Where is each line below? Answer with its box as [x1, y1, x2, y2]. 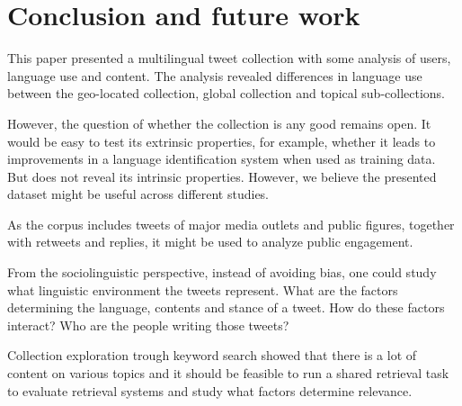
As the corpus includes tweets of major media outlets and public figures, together [7, 214, 455, 233]
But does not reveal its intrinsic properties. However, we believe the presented [7, 167, 437, 185]
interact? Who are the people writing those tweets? [7, 315, 289, 334]
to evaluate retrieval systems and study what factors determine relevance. [7, 381, 413, 400]
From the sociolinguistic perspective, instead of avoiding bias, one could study [7, 263, 437, 282]
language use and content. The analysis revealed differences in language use [7, 66, 422, 85]
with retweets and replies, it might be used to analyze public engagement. [7, 232, 413, 251]
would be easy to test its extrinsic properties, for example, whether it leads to [7, 131, 436, 150]
